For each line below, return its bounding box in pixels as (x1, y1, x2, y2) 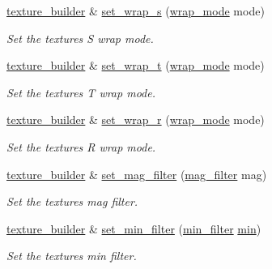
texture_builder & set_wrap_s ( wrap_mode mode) (6, 2, 265, 19)
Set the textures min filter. (6, 247, 137, 264)
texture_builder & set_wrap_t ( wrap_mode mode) (6, 57, 265, 74)
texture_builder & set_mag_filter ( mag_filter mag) (6, 165, 267, 182)
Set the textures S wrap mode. (6, 29, 154, 46)
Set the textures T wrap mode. (6, 83, 155, 100)
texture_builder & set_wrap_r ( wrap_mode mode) (6, 111, 265, 128)
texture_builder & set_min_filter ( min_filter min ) (6, 220, 261, 237)
